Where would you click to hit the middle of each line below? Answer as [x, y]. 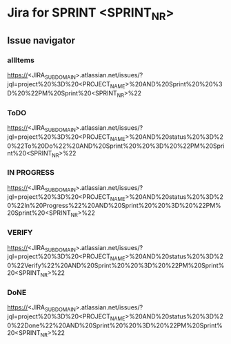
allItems [21, 60]
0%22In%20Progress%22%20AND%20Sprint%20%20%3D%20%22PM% [114, 206]
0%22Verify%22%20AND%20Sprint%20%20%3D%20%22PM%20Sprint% [116, 266]
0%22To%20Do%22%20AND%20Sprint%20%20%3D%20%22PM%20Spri [116, 146]
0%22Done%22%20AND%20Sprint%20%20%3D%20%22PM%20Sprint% [115, 325]
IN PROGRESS [31, 173]
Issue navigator [41, 40]
